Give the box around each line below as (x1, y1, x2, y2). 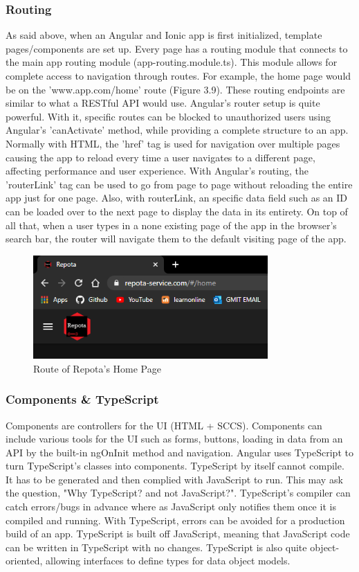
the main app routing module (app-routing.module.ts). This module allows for (6, 55, 338, 69)
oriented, (6, 553, 43, 568)
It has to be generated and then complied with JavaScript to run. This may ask (6, 472, 343, 486)
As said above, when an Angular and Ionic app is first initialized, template (6, 28, 322, 42)
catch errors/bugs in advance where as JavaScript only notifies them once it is (6, 499, 336, 514)
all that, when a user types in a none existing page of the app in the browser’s (6, 217, 337, 232)
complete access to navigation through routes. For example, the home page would (6, 69, 351, 82)
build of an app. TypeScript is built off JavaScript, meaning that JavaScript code (6, 526, 350, 541)
